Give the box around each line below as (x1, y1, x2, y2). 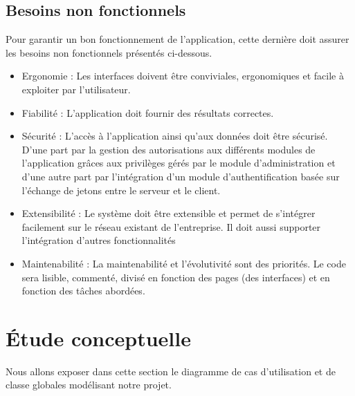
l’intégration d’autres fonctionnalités (21, 233, 176, 247)
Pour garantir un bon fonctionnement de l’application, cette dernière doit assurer (6, 32, 349, 46)
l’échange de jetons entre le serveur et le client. (21, 182, 221, 197)
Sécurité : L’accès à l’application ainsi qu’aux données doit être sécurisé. (21, 129, 328, 143)
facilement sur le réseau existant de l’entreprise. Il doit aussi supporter (21, 219, 321, 234)
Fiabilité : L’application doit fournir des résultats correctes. (21, 105, 274, 120)
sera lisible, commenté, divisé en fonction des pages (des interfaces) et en (21, 270, 330, 284)
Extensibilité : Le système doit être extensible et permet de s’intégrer (21, 206, 316, 220)
